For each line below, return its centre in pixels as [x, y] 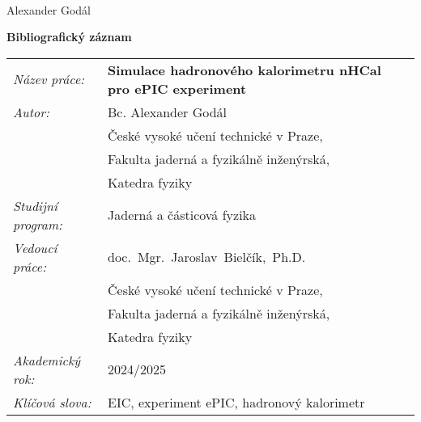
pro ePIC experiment [177, 88]
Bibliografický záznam [69, 37]
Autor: [31, 112]
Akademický [47, 360]
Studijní [35, 205]
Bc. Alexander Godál [168, 112]
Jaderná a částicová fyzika [182, 215]
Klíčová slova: [52, 402]
